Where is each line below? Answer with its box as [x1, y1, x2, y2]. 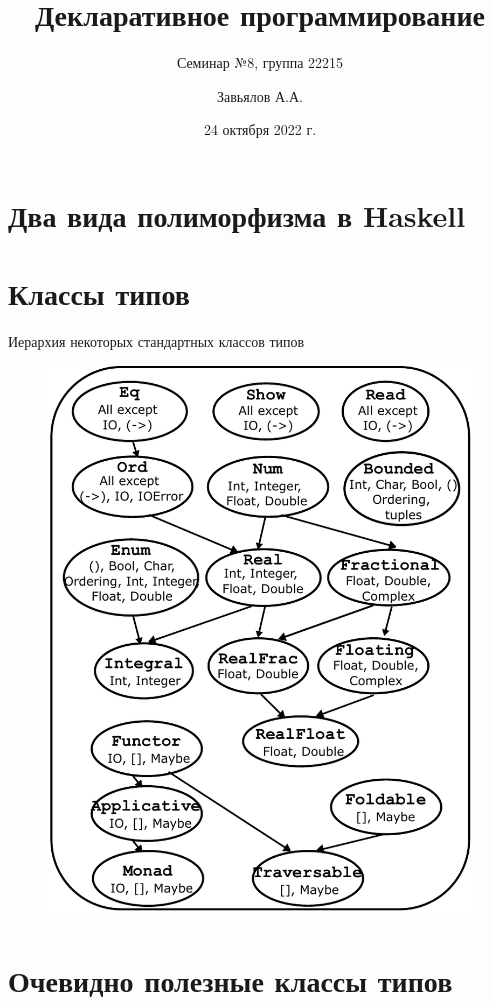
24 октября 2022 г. [203, 119, 317, 140]
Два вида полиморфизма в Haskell [8, 194, 466, 235]
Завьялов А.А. [217, 85, 303, 106]
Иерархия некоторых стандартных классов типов [8, 331, 305, 352]
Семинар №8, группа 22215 [176, 52, 344, 73]
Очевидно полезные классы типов [8, 960, 453, 1001]
